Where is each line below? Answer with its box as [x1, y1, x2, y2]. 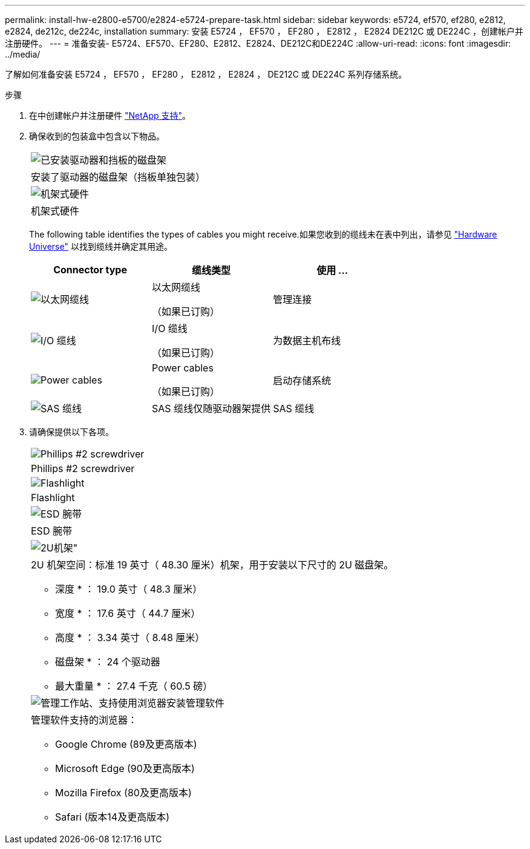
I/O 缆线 [152, 322, 188, 335]
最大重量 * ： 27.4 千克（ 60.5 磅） [55, 680, 213, 692]
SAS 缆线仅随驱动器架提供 [152, 402, 271, 415]
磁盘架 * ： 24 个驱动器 [55, 656, 160, 668]
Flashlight [31, 491, 75, 504]
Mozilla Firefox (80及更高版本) [55, 787, 192, 799]
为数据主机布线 [273, 335, 341, 347]
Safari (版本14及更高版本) [55, 811, 169, 823]
